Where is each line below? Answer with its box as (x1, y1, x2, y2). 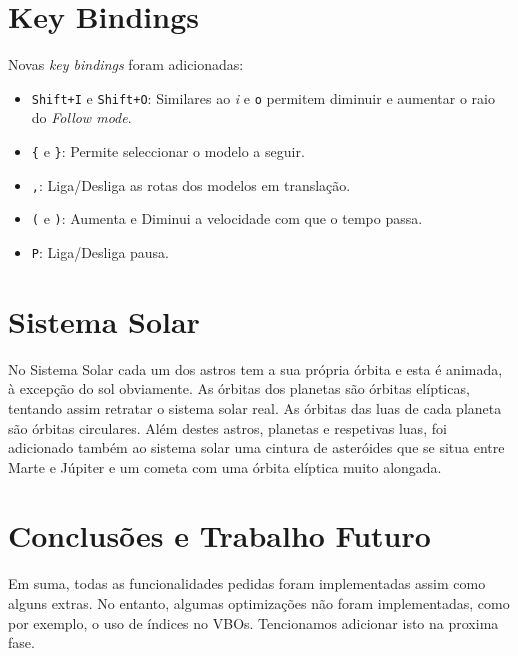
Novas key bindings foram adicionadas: (8, 54, 244, 75)
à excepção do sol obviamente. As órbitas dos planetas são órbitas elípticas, (8, 378, 470, 399)
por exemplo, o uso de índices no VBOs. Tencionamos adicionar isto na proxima (8, 612, 499, 633)
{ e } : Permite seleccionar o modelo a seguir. (31, 140, 305, 161)
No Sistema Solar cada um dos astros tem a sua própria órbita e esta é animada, (8, 358, 503, 379)
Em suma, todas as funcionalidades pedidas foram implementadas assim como (8, 573, 486, 594)
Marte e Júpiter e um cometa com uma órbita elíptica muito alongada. (8, 456, 442, 477)
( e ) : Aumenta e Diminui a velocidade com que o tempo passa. (31, 208, 423, 229)
